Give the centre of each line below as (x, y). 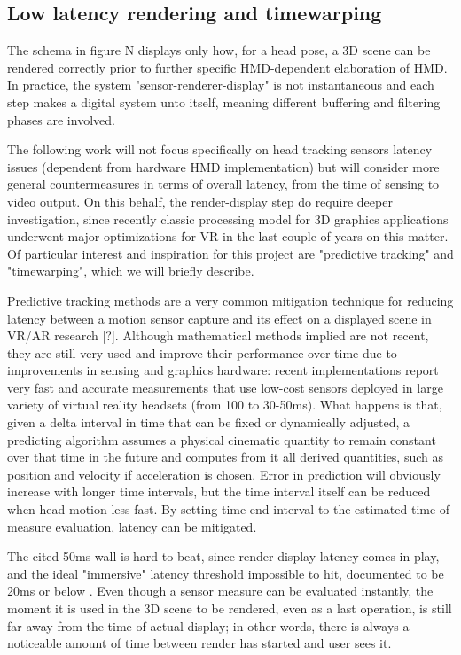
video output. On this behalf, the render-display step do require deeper (200, 201)
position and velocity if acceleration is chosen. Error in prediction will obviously (224, 474)
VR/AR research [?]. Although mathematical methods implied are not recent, (218, 335)
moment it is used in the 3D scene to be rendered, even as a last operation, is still (230, 608)
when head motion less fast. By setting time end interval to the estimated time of (229, 509)
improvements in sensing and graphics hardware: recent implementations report (223, 370)
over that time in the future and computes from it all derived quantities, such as (226, 457)
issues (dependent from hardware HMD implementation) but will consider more (223, 166)
